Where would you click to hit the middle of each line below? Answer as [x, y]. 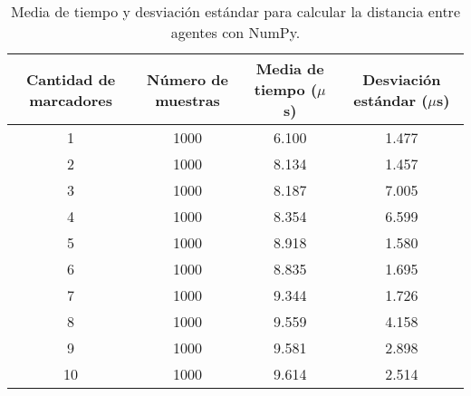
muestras [187, 100]
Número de [188, 79]
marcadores [71, 100]
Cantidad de [71, 79]
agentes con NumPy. [235, 32]
